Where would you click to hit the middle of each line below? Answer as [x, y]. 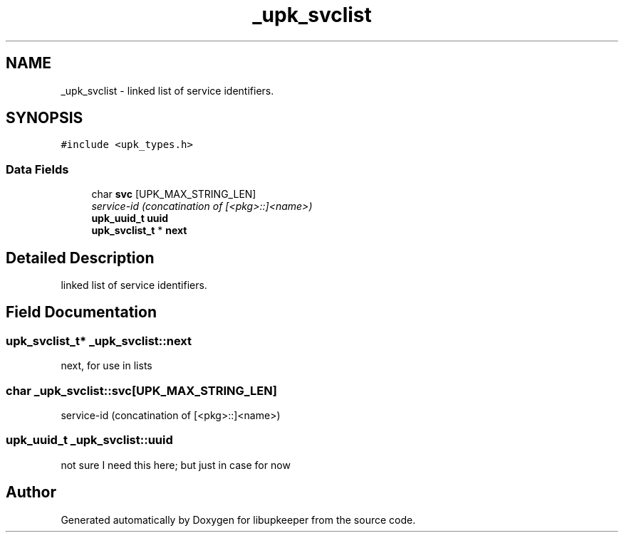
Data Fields [37, 169]
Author [31, 492]
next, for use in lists [106, 366]
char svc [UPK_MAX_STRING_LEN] [174, 194]
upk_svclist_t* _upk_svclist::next [99, 341]
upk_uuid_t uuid [130, 218]
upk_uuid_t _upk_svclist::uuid [89, 440]
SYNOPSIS [45, 118]
